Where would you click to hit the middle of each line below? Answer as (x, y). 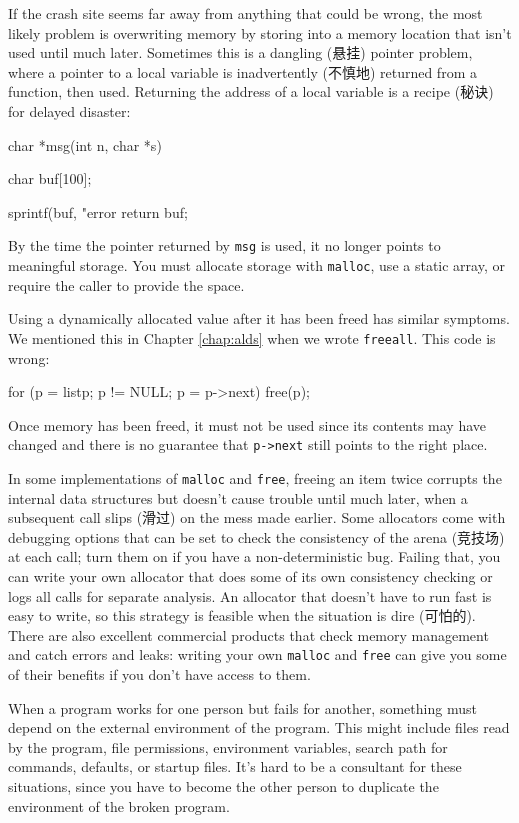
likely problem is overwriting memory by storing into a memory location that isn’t (260, 32)
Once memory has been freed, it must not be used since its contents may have (247, 424)
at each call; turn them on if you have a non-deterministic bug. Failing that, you (254, 556)
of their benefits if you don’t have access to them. (159, 674)
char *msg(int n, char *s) (85, 144)
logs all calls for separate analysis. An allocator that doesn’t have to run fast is (250, 595)
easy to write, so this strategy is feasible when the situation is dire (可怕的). (242, 615)
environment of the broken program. (119, 805)
